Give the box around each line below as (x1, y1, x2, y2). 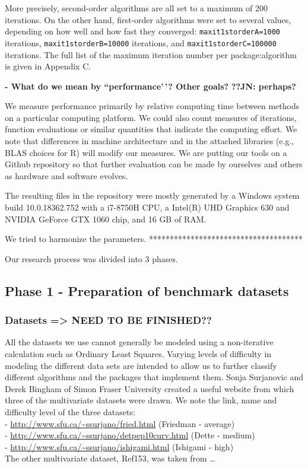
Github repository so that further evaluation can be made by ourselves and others (5, 158, 303, 170)
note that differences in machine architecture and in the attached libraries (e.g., (5, 135, 294, 147)
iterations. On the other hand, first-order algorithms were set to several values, (5, 13, 291, 26)
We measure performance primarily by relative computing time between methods (5, 100, 300, 112)
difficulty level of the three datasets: (5, 405, 135, 418)
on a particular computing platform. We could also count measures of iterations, (5, 111, 297, 123)
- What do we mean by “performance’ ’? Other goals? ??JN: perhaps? (5, 79, 296, 92)
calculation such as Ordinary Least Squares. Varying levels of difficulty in (5, 348, 272, 359)
